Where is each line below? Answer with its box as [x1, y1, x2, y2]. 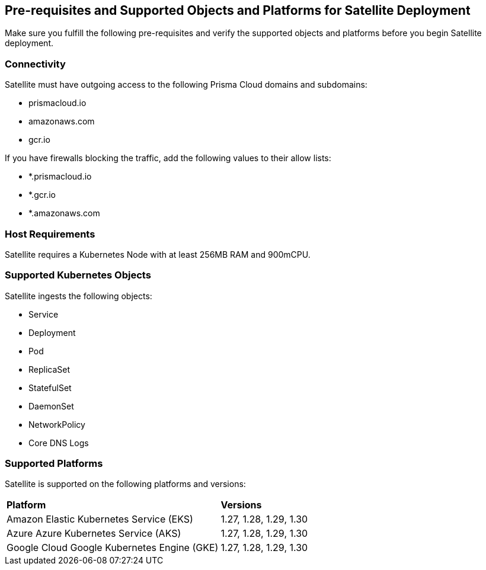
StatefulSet [28, 382, 72, 393]
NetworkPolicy [28, 419, 85, 430]
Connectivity [5, 57, 66, 70]
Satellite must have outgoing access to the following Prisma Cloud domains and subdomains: [5, 79, 367, 90]
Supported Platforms [5, 457, 103, 470]
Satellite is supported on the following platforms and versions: [5, 479, 246, 489]
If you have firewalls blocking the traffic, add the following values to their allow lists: [5, 153, 331, 164]
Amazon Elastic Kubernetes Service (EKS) [7, 513, 193, 526]
